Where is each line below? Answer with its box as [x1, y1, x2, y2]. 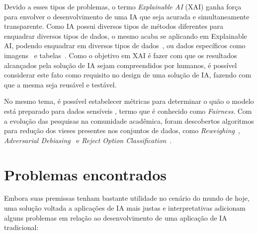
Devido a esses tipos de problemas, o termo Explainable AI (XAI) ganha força [4, 1, 242, 11]
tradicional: [4, 222, 39, 233]
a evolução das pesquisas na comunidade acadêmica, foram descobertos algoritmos [4, 115, 254, 126]
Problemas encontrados [4, 164, 167, 184]
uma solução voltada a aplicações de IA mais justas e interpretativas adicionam [4, 203, 246, 213]
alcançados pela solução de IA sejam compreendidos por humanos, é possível [4, 60, 237, 70]
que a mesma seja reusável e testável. [4, 79, 117, 89]
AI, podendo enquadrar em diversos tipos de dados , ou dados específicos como [4, 40, 246, 51]
